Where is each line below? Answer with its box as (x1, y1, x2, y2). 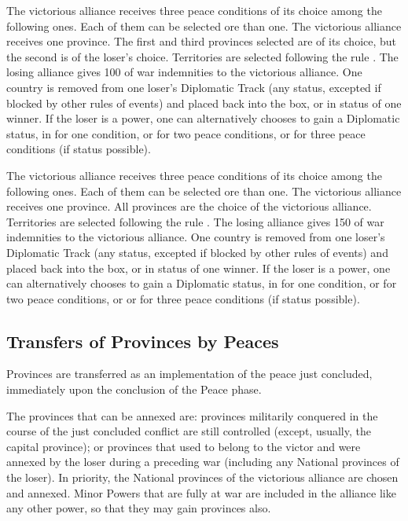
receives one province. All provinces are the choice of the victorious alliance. (6, 198, 372, 215)
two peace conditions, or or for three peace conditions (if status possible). (6, 290, 360, 306)
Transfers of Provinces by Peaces (6, 328, 279, 353)
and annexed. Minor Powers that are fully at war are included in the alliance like (6, 484, 396, 501)
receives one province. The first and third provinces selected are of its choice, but (6, 33, 397, 50)
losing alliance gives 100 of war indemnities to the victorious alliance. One (6, 64, 362, 80)
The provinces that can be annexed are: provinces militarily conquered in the (6, 407, 378, 424)
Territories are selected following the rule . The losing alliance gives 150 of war (6, 213, 384, 229)
